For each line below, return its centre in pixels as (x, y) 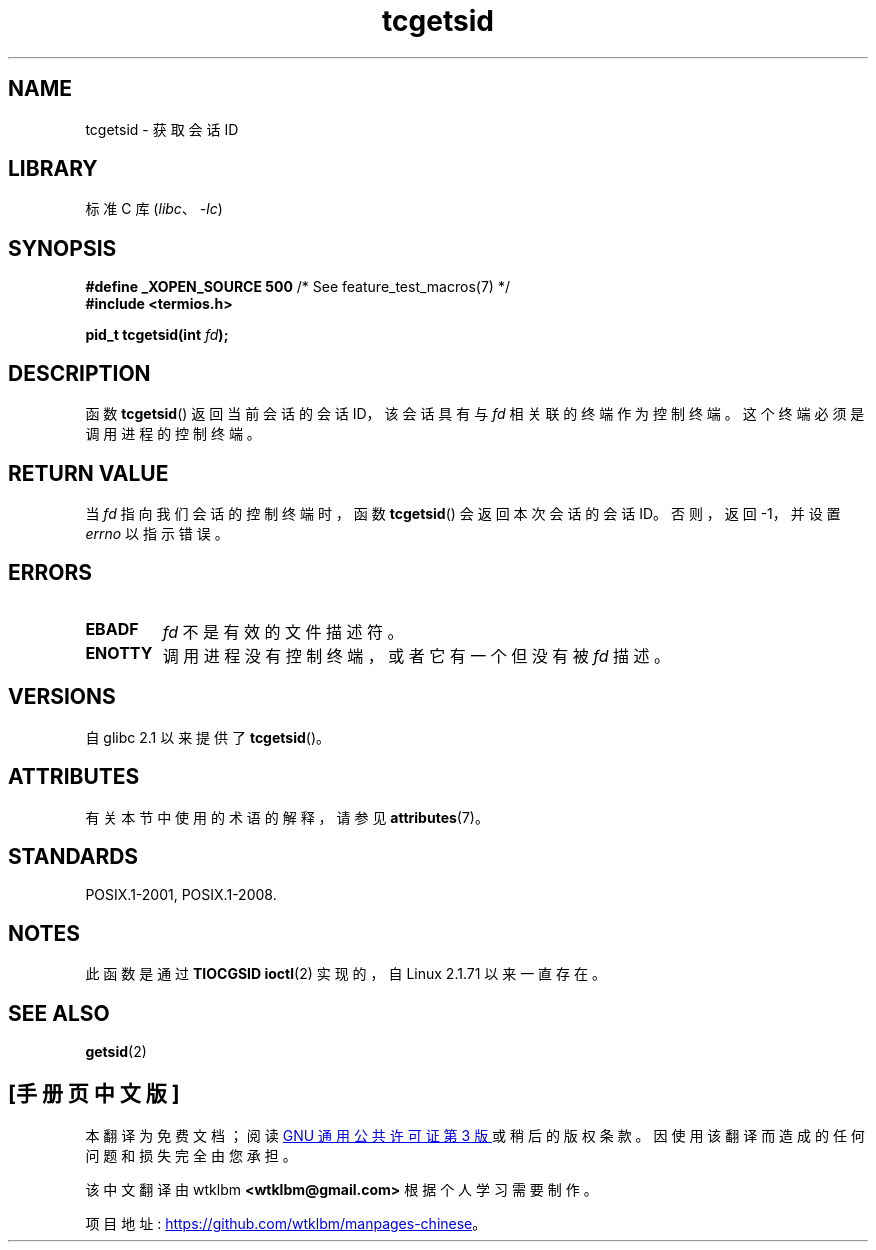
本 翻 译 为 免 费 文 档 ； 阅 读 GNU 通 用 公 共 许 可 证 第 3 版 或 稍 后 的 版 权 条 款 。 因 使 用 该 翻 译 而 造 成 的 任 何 (475, 1135)
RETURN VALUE (88, 473)
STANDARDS (73, 856)
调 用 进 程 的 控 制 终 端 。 (173, 434)
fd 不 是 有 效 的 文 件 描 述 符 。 (283, 631)
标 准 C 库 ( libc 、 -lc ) (154, 209)
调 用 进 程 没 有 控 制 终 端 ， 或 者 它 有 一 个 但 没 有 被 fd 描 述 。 (416, 655)
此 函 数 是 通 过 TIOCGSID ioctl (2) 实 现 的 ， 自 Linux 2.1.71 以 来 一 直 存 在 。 (345, 974)
